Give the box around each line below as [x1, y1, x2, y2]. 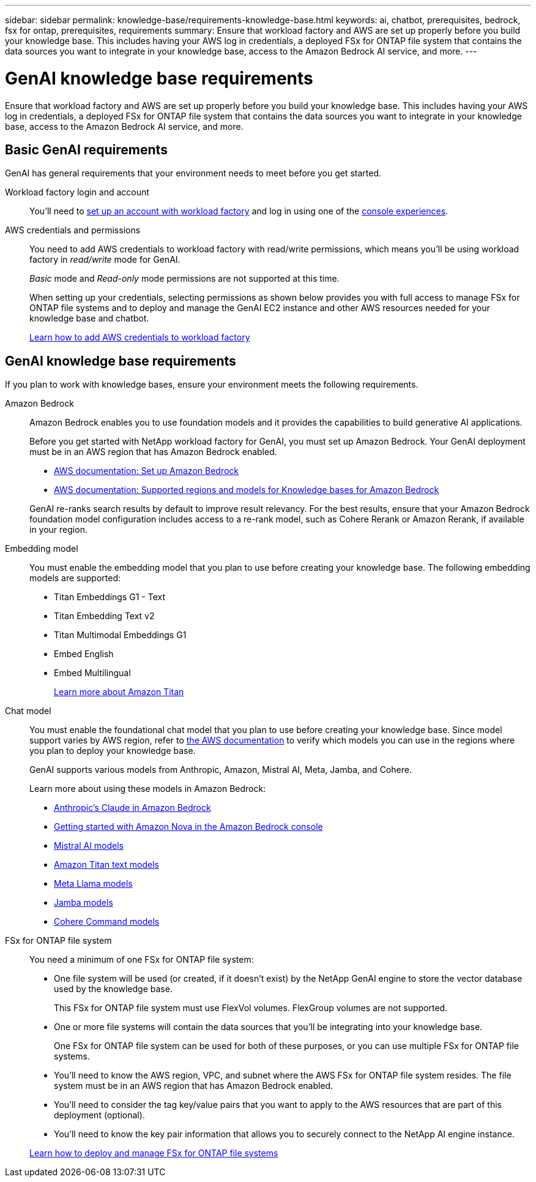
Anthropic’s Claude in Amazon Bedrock [54, 802, 211, 813]
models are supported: [29, 573, 121, 584]
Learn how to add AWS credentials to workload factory [29, 332, 250, 343]
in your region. [29, 524, 87, 535]
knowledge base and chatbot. [29, 313, 149, 324]
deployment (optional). [54, 1110, 145, 1121]
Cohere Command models [54, 916, 160, 927]
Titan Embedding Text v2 [54, 611, 155, 622]
